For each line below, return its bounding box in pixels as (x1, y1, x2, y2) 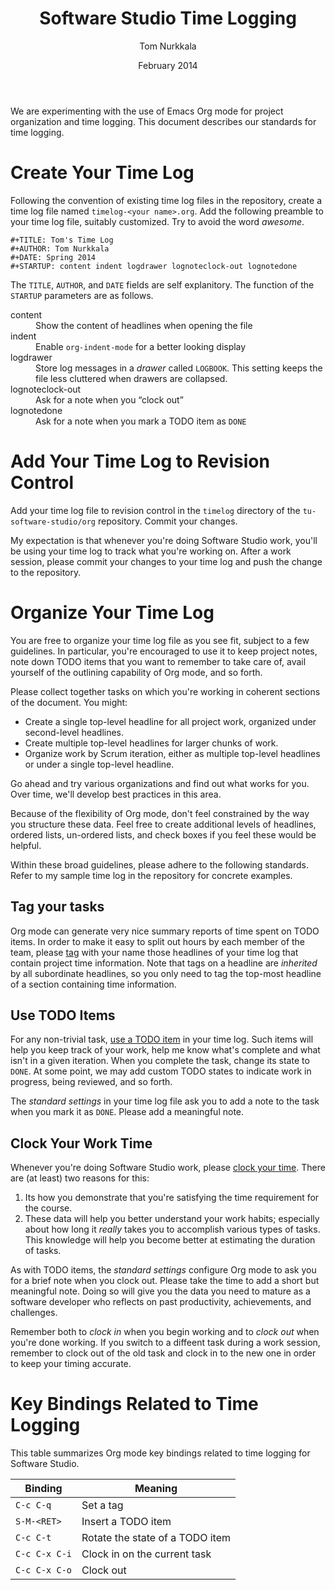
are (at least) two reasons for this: (10, 1172, 150, 1184)
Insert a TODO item (81, 1515, 172, 1529)
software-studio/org (10, 517, 97, 527)
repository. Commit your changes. (97, 515, 238, 527)
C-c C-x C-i (15, 1548, 73, 1560)
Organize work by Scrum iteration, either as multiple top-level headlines (24, 747, 321, 759)
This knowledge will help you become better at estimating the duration (24, 1234, 316, 1246)
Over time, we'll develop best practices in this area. (10, 788, 222, 800)
